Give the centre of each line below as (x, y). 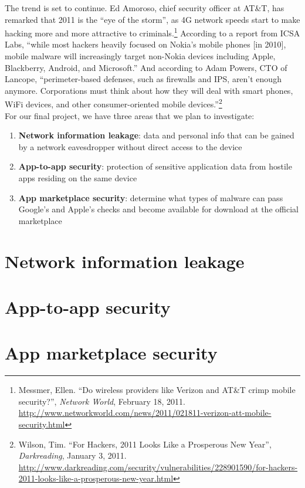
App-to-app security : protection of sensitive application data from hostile (155, 166)
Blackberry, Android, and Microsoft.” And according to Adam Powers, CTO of (146, 67)
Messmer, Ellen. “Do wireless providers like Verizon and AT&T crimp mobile (157, 390)
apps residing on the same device (78, 178)
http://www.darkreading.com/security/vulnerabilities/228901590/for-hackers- (158, 467)
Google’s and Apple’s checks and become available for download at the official (158, 209)
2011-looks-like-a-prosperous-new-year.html (96, 478)
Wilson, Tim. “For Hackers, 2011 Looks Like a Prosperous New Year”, (145, 444)
